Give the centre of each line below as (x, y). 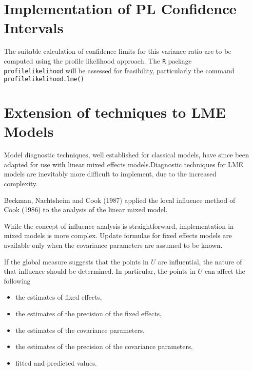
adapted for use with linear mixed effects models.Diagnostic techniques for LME (124, 164)
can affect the (225, 271)
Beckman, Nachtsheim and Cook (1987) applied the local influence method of (120, 200)
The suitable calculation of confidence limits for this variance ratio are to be (118, 51)
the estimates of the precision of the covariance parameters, (104, 346)
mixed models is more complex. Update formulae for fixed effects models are (118, 235)
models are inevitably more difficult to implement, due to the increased (110, 174)
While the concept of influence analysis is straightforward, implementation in (119, 226)
